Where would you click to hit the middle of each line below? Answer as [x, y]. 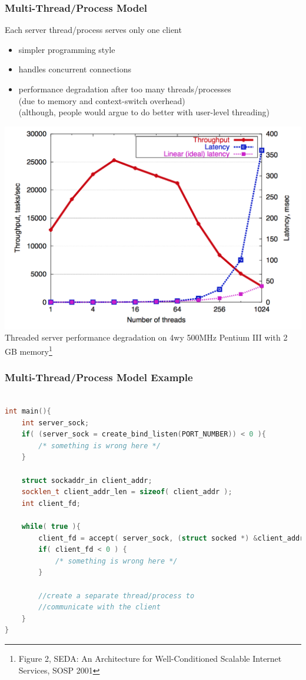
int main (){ [28, 411]
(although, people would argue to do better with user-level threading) [144, 112]
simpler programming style [67, 49]
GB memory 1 [29, 350]
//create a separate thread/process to [117, 596]
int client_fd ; [51, 503]
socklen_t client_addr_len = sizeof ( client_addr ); [127, 492]
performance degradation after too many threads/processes [125, 89]
